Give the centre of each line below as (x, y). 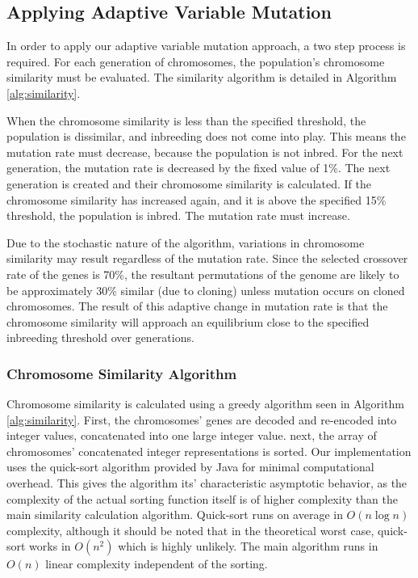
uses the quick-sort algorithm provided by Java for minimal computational (190, 467)
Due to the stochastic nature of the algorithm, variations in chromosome (186, 242)
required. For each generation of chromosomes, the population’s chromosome (196, 61)
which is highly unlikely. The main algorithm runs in (248, 546)
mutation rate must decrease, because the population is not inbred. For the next (205, 152)
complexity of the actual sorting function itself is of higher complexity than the (202, 498)
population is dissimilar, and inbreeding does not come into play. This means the (206, 136)
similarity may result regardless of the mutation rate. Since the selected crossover (207, 258)
